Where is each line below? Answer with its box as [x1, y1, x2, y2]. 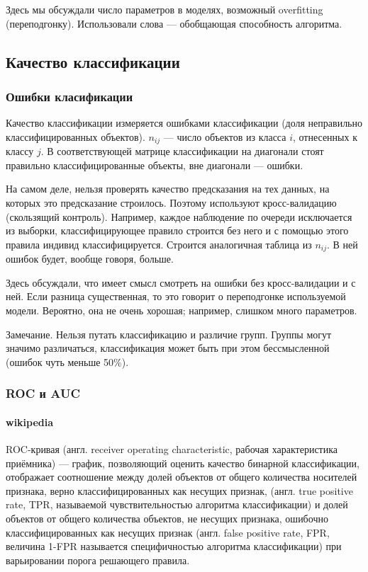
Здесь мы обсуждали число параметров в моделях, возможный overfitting [6, 2, 323, 16]
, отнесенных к [292, 129, 357, 144]
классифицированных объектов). [6, 129, 145, 144]
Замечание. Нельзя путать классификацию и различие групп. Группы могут [6, 326, 332, 341]
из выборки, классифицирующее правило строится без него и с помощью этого [6, 223, 349, 238]
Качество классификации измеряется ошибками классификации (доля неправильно [6, 115, 362, 130]
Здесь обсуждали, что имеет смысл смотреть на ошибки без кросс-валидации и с [6, 275, 356, 290]
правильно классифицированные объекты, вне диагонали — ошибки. [6, 157, 303, 172]
